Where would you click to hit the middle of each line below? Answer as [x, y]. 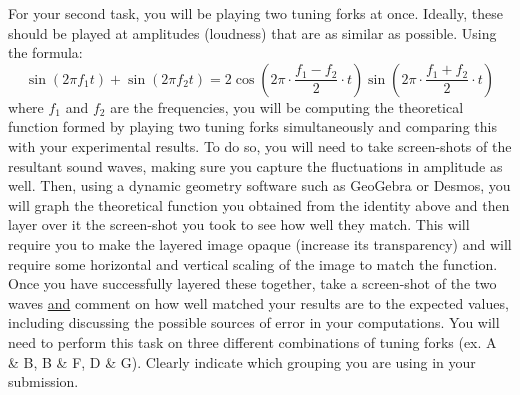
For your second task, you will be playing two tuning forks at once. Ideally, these [255, 13]
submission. [43, 381]
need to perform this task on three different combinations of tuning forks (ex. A [252, 341]
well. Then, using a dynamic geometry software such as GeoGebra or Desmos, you [259, 185]
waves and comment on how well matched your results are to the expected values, [258, 302]
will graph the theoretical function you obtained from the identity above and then [259, 204]
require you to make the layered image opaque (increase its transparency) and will [260, 243]
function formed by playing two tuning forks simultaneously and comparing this [252, 126]
